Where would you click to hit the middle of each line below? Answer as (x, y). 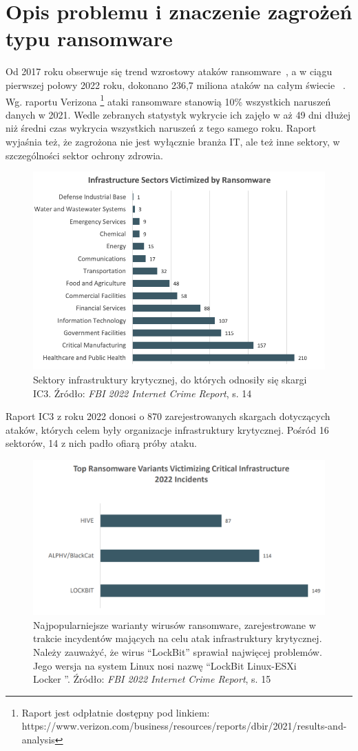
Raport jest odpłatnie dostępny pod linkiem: (116, 712)
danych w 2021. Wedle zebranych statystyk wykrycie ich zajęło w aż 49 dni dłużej (178, 114)
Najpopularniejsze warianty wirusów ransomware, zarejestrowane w (175, 624)
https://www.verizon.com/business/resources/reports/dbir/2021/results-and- (184, 726)
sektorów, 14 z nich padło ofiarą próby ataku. (101, 443)
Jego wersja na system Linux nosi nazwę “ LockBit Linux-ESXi (165, 665)
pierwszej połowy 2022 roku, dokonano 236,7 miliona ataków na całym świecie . (176, 84)
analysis (38, 739)
